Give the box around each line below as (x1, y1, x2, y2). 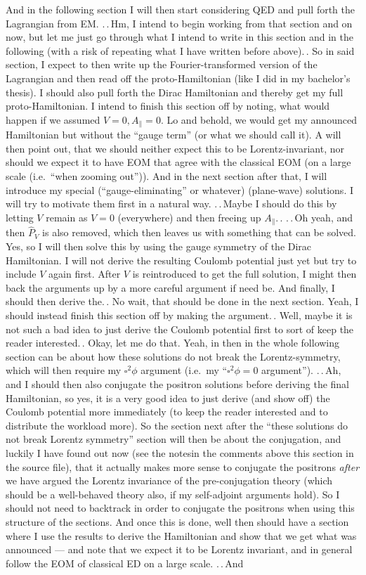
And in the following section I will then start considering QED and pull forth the (6, 2, 355, 16)
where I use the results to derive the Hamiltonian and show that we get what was (6, 528, 357, 543)
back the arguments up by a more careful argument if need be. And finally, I (6, 280, 335, 295)
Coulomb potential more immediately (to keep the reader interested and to (6, 404, 328, 419)
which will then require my (6, 363, 122, 377)
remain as (46, 209, 88, 224)
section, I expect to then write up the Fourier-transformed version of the (6, 57, 318, 72)
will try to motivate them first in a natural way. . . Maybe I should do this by (6, 196, 337, 211)
